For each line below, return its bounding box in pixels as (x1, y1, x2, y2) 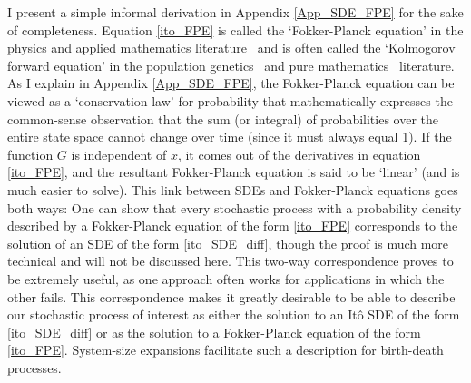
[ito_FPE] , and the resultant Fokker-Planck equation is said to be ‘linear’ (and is (7, 162, 460, 182)
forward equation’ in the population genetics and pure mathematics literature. (7, 55, 455, 74)
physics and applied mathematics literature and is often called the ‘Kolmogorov (7, 38, 456, 57)
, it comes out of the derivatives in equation (177, 144, 421, 163)
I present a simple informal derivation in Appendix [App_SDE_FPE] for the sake (7, 3, 464, 21)
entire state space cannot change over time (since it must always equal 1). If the (7, 127, 452, 146)
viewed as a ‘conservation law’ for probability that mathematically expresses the (7, 91, 453, 110)
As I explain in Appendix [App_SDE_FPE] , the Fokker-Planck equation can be (7, 74, 455, 93)
